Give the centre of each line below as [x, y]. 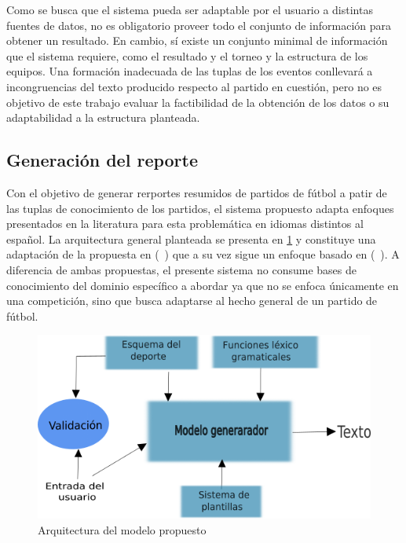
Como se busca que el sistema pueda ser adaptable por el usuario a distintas [190, 9]
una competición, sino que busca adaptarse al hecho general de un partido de [192, 301]
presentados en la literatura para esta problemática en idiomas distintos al [185, 224]
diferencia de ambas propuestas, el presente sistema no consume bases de [182, 269]
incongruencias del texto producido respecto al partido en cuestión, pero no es [194, 86]
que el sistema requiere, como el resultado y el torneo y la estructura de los [187, 55]
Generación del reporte [102, 160]
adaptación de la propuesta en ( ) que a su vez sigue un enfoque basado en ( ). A [203, 254]
